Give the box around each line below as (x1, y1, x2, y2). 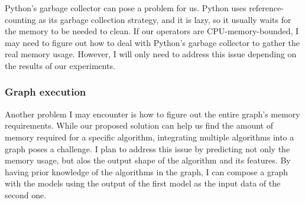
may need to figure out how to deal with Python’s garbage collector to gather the (5, 36, 300, 48)
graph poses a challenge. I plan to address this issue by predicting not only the (5, 142, 290, 155)
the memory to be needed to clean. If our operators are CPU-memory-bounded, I (5, 25, 299, 37)
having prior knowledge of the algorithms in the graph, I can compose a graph (5, 165, 288, 178)
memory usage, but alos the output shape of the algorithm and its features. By (5, 154, 291, 166)
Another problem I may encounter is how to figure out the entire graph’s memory (5, 107, 300, 120)
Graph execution (5, 84, 86, 99)
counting (5, 13, 36, 25)
